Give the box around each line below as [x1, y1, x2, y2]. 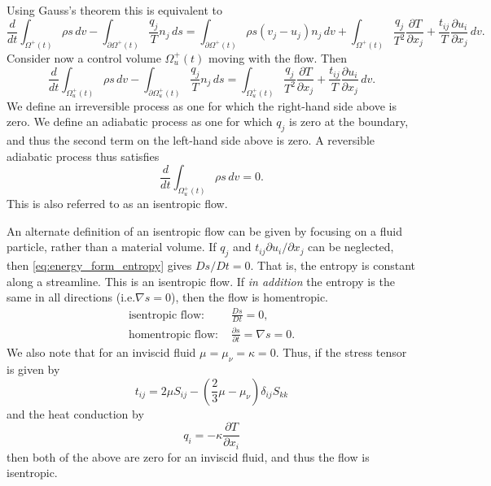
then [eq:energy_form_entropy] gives [7, 257, 192, 274]
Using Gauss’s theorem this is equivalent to [7, 2, 223, 18]
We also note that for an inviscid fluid [7, 344, 196, 361]
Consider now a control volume [7, 49, 161, 66]
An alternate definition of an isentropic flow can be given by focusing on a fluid [7, 222, 402, 239]
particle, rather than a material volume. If [7, 238, 217, 255]
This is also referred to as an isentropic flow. [7, 195, 228, 212]
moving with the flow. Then [208, 49, 347, 66]
